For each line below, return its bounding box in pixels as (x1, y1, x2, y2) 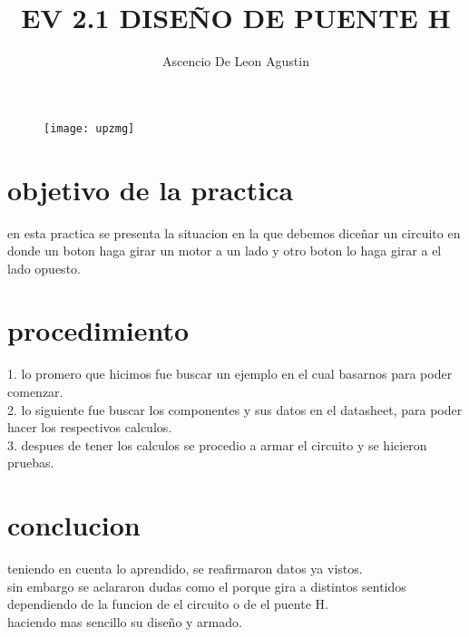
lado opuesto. (7, 258, 81, 277)
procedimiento (7, 312, 190, 349)
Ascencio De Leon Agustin (162, 52, 309, 71)
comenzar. (7, 382, 64, 401)
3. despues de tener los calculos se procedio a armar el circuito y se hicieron (7, 435, 427, 454)
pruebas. (7, 453, 54, 472)
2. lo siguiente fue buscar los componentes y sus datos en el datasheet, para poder (7, 400, 463, 419)
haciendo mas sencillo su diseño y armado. (7, 612, 242, 631)
